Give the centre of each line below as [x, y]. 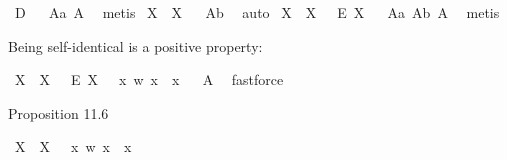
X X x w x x [73, 146]
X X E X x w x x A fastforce [149, 79]
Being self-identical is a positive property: [135, 45]
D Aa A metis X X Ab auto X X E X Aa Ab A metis [257, 12]
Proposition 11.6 [58, 112]
